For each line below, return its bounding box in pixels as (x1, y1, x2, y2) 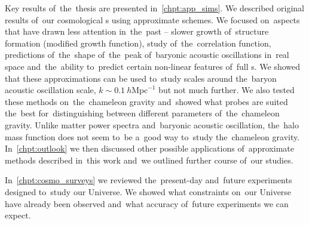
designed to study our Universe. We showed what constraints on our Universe (5, 185, 292, 198)
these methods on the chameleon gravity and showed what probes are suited (5, 95, 288, 107)
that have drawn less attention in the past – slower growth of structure (5, 25, 269, 38)
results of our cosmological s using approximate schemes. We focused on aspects (5, 13, 300, 26)
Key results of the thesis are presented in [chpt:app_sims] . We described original (5, 2, 304, 14)
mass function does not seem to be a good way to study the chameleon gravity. (5, 130, 300, 143)
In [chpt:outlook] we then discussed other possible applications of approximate (5, 142, 294, 155)
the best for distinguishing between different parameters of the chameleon (5, 107, 280, 119)
